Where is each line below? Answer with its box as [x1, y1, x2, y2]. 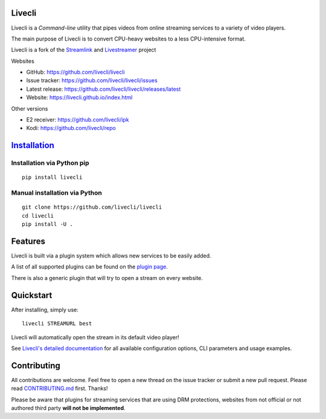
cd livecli [22, 212, 54, 219]
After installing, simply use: [11, 306, 78, 313]
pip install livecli [22, 174, 83, 181]
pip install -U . [22, 221, 73, 228]
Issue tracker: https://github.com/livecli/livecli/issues [26, 77, 158, 84]
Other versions [11, 105, 48, 112]
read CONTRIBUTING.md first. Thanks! [11, 385, 108, 392]
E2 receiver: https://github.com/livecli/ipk [26, 116, 129, 123]
